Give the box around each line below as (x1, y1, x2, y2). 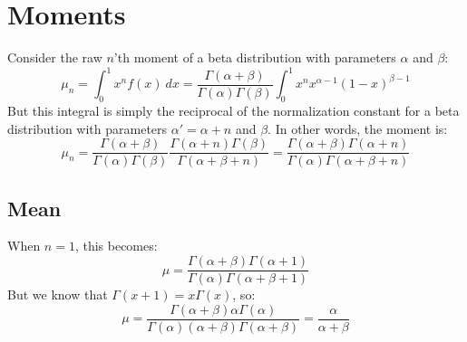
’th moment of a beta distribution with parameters (113, 48, 396, 67)
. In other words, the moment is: (268, 119, 448, 138)
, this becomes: (74, 236, 158, 255)
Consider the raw (7, 48, 102, 67)
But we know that (7, 285, 108, 304)
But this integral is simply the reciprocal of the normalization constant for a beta (7, 101, 460, 120)
